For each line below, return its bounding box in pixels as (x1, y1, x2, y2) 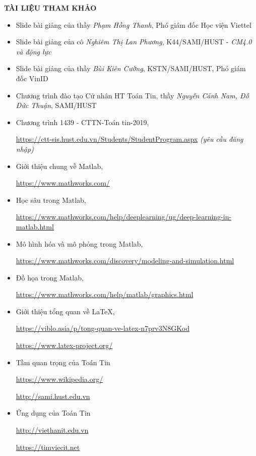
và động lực (16, 46, 51, 56)
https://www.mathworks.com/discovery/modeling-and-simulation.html (16, 255, 234, 266)
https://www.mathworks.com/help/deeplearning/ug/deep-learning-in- (16, 211, 232, 222)
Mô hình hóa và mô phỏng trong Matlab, (16, 238, 143, 249)
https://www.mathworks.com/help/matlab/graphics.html (16, 289, 194, 300)
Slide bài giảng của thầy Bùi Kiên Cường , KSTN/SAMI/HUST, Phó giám (16, 63, 246, 74)
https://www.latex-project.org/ (16, 340, 113, 351)
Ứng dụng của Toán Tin (16, 408, 91, 418)
